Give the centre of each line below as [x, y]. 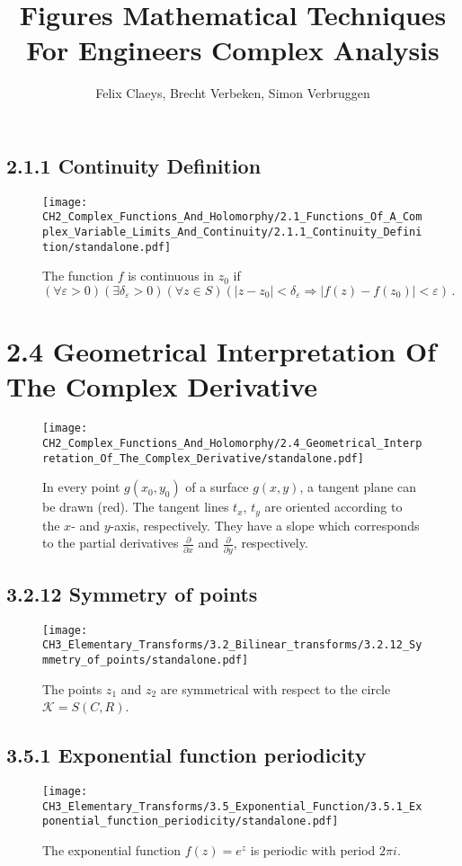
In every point [81, 487]
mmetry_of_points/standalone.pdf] [146, 661]
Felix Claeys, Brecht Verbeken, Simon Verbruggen [233, 93]
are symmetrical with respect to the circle [275, 688]
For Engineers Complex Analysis [233, 50]
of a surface [217, 487]
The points [72, 688]
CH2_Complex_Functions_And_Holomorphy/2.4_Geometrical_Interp [232, 443]
